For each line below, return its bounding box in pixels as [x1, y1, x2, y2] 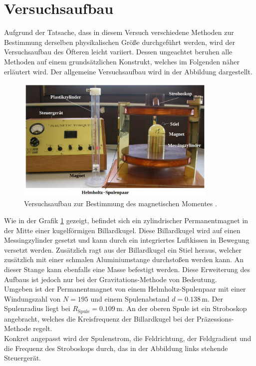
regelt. [33, 323, 52, 334]
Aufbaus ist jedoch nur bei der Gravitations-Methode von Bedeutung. [4, 274, 217, 284]
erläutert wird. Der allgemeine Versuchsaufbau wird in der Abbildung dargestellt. [4, 66, 253, 76]
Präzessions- [196, 313, 234, 324]
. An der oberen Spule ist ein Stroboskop [122, 303, 247, 314]
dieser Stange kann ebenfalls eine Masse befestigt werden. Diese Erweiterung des [4, 264, 250, 275]
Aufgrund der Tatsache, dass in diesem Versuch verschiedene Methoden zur [4, 27, 234, 37]
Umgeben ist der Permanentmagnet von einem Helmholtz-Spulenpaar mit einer [4, 284, 246, 294]
